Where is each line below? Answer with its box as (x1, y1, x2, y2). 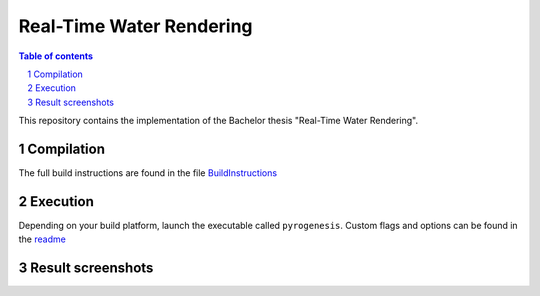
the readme (18, 233, 67, 245)
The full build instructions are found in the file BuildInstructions (18, 167, 278, 179)
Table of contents (18, 50, 94, 62)
